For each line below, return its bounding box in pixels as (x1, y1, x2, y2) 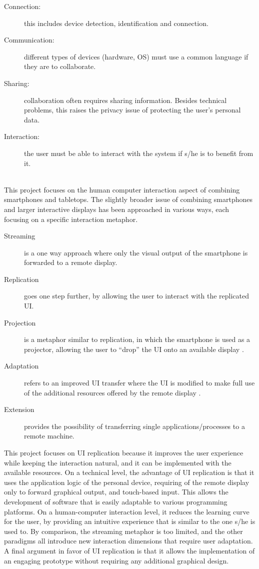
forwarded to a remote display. (24, 257, 117, 267)
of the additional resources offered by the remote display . (24, 387, 201, 397)
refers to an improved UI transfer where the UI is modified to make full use (24, 377, 255, 388)
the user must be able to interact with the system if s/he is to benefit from (24, 147, 253, 158)
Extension (4, 404, 34, 414)
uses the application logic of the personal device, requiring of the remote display (4, 476, 249, 487)
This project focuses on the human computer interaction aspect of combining (4, 184, 240, 194)
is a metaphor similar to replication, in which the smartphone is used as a (24, 334, 250, 344)
